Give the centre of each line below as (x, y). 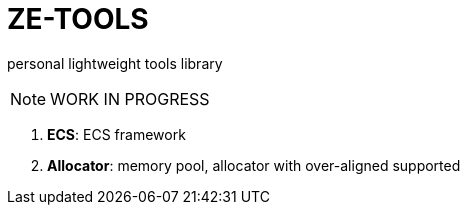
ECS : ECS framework (116, 134)
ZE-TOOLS (78, 19)
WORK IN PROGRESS (130, 98)
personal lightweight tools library (115, 63)
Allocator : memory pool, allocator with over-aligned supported (254, 165)
